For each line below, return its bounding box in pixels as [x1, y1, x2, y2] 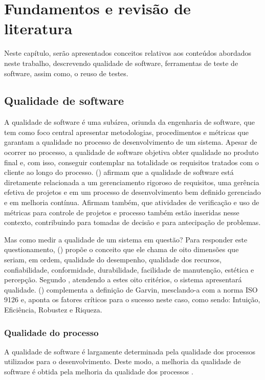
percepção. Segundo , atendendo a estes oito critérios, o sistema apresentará [4, 274, 242, 285]
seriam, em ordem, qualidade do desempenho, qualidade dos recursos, [4, 254, 222, 265]
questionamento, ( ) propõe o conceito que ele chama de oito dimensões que [4, 244, 239, 255]
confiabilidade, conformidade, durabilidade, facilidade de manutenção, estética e [4, 264, 254, 275]
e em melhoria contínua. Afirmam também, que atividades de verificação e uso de [4, 197, 259, 208]
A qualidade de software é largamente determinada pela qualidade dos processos [4, 346, 255, 356]
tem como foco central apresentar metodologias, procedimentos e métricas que [4, 126, 249, 137]
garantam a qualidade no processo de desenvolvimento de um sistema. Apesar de [4, 137, 257, 147]
